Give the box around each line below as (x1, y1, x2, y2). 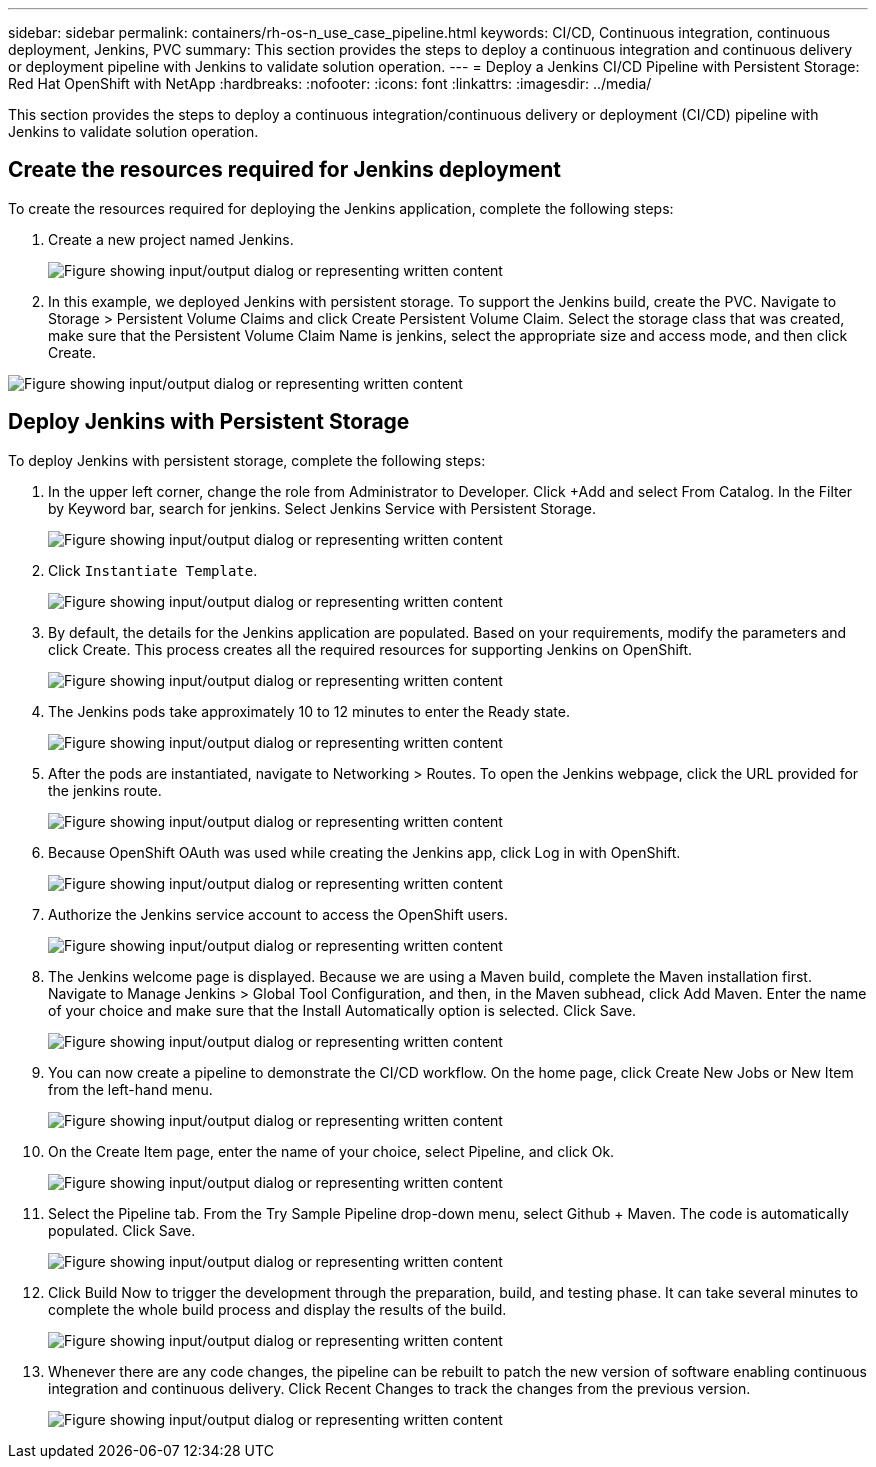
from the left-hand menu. (48, 1080, 213, 1098)
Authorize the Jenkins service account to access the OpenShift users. (48, 905, 508, 923)
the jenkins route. (48, 781, 162, 799)
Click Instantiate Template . (48, 561, 258, 579)
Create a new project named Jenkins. (48, 230, 294, 248)
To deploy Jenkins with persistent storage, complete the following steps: (8, 451, 486, 469)
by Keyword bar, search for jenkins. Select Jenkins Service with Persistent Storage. (48, 499, 597, 517)
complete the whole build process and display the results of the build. (48, 1300, 507, 1318)
